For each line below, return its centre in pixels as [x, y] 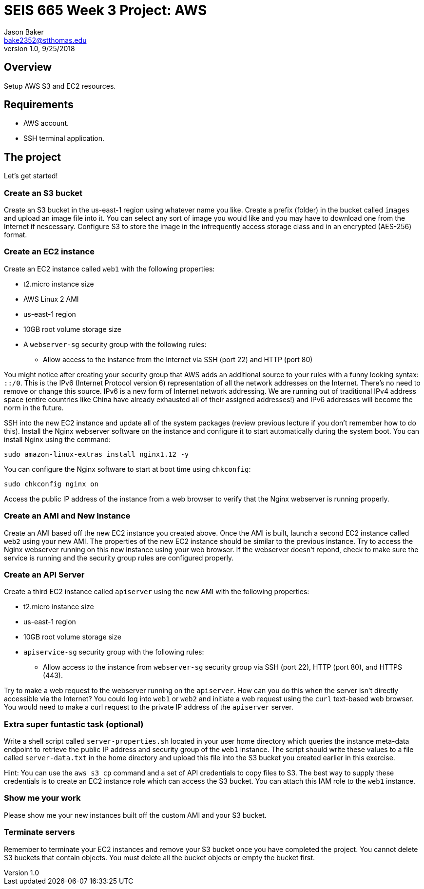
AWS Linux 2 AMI [51, 299]
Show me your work [42, 798]
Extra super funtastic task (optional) [74, 724]
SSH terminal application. [64, 138]
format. [16, 235]
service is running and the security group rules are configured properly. [119, 558]
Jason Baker [24, 32]
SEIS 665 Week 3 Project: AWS [106, 10]
